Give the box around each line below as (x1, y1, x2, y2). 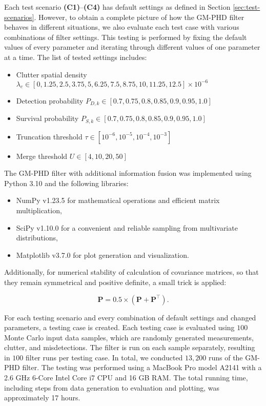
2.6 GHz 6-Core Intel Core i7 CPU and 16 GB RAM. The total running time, (4, 372, 248, 383)
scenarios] (4, 11, 34, 22)
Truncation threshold (16, 131, 83, 141)
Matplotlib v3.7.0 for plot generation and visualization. (16, 249, 189, 260)
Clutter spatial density (16, 69, 87, 79)
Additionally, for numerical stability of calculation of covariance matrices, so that (4, 267, 259, 277)
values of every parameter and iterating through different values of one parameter (4, 42, 260, 52)
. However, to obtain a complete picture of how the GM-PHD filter (34, 11, 244, 22)
